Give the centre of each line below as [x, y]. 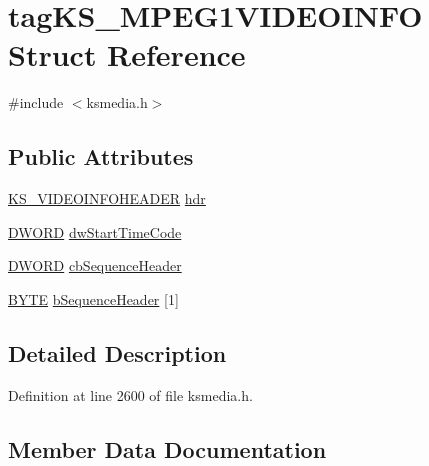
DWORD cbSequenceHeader [95, 265]
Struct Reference [127, 54]
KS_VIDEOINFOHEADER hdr [107, 198]
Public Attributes [101, 156]
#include [36, 102]
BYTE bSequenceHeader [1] [93, 298]
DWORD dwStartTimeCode [95, 231]
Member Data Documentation [167, 448]
